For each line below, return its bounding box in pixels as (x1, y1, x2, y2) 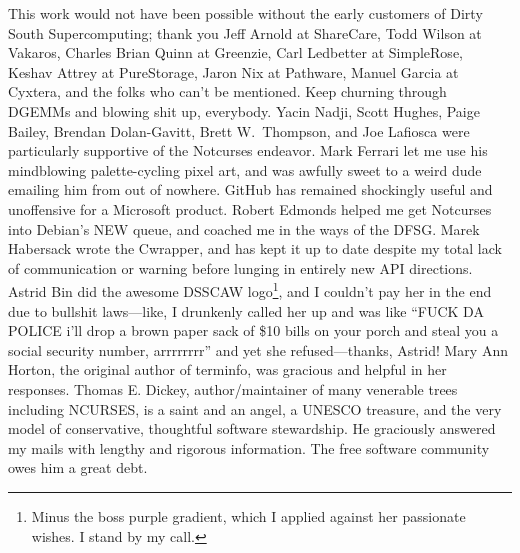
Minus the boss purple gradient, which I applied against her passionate (31, 505, 466, 526)
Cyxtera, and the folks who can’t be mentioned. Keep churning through (8, 81, 447, 102)
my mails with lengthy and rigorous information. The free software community (8, 437, 490, 458)
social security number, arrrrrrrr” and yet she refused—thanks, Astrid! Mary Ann (8, 339, 508, 360)
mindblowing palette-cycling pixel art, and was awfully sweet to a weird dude (8, 159, 482, 180)
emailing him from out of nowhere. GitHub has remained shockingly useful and (8, 179, 493, 200)
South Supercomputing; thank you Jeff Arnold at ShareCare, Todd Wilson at (8, 22, 482, 43)
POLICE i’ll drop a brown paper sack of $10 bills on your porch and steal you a (8, 320, 499, 341)
